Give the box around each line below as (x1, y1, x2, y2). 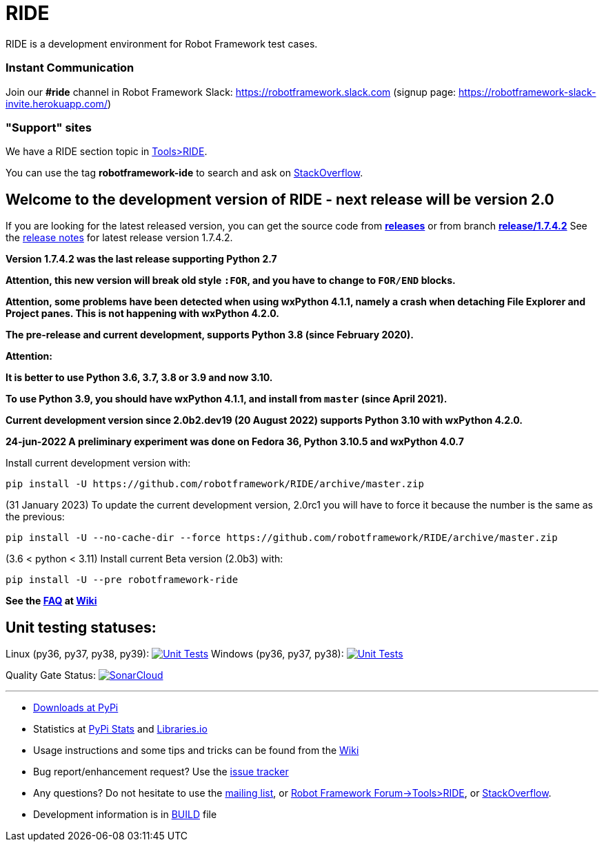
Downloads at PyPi (33, 701, 119, 713)
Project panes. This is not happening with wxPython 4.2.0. (6, 307, 279, 320)
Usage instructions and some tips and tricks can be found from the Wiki (33, 744, 359, 756)
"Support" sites (6, 120, 92, 134)
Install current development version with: (6, 457, 191, 469)
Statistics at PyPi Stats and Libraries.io (33, 722, 208, 735)
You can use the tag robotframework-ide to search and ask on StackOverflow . (6, 167, 363, 179)
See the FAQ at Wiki (6, 595, 97, 607)
